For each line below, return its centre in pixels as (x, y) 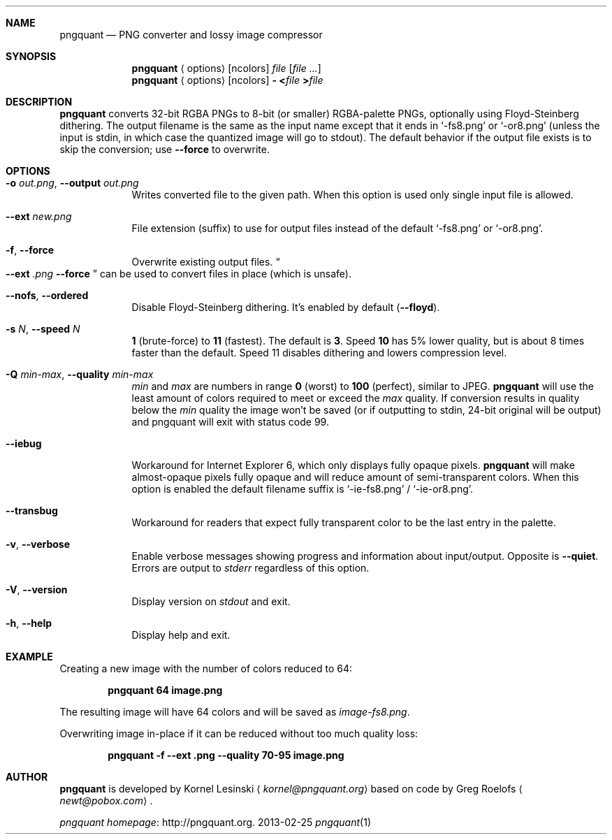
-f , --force (30, 250)
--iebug (24, 443)
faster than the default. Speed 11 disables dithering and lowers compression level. (319, 353)
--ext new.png (39, 216)
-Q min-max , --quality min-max (80, 374)
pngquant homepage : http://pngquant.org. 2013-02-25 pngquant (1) (216, 822)
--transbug (32, 510)
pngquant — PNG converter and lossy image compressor (191, 35)
